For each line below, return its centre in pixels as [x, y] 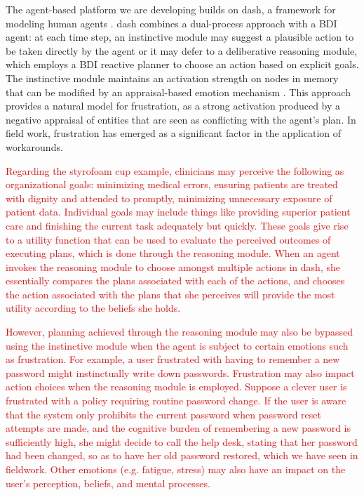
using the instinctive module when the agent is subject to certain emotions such [177, 345]
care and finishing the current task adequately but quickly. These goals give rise [177, 225]
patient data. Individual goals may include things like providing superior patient [178, 212]
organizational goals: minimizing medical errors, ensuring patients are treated [172, 184]
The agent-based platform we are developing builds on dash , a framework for [171, 9]
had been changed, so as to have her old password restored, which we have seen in [182, 455]
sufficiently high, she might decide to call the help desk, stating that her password [182, 441]
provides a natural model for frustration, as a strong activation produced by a [173, 106]
